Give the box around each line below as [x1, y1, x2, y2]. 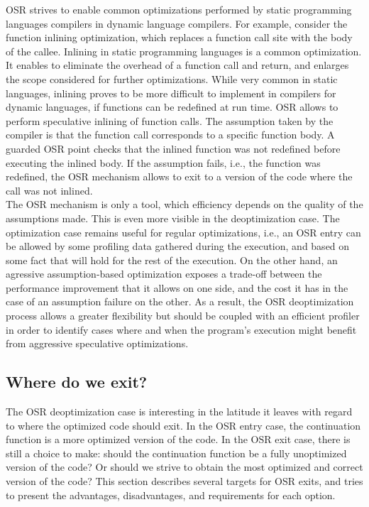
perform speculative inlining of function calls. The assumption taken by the [6, 113, 334, 128]
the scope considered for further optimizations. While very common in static [6, 71, 338, 86]
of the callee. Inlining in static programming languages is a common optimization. [6, 43, 362, 58]
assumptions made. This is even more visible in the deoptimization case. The [6, 210, 340, 225]
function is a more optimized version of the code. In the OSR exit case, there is [6, 432, 351, 447]
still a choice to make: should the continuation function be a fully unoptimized [6, 445, 347, 460]
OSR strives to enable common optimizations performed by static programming [6, 2, 352, 16]
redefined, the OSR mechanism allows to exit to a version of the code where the [6, 169, 353, 184]
